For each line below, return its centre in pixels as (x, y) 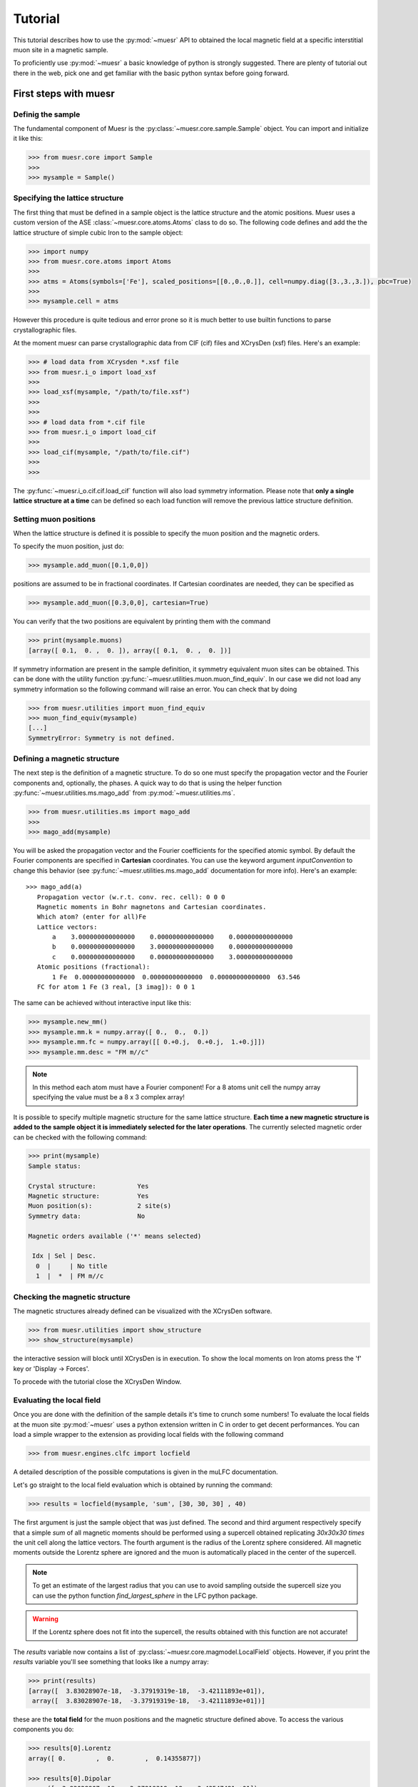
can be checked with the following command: (80, 1137)
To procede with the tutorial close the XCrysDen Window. (97, 1382)
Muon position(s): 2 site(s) (100, 1206)
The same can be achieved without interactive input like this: (102, 1003)
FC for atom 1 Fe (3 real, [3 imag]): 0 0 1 (116, 987)
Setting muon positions (55, 519)
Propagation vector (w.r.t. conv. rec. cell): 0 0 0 (131, 897)
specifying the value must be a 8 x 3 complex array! (109, 1097)
